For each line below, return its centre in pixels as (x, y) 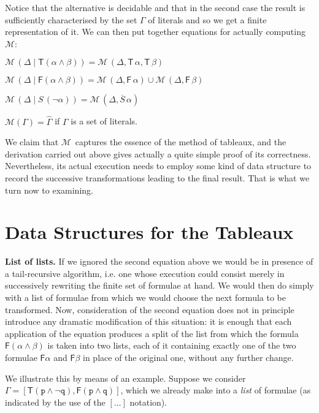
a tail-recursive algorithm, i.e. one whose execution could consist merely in (145, 273)
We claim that (32, 142)
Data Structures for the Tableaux (149, 232)
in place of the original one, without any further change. (188, 358)
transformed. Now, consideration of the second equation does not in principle (150, 309)
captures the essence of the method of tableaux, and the (181, 142)
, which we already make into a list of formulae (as (216, 390)
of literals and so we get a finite (207, 19)
